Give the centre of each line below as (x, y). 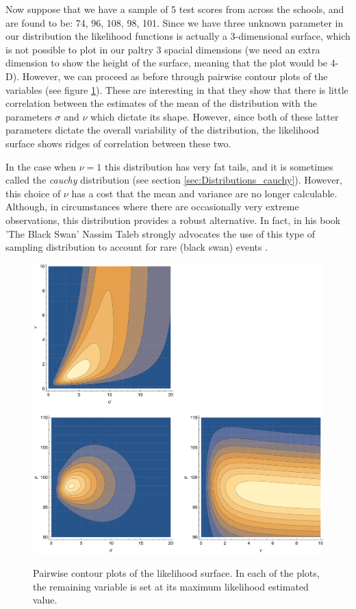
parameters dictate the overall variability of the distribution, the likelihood (163, 130)
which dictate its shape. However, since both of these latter (214, 116)
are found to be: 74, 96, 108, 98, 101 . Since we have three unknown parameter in (175, 22)
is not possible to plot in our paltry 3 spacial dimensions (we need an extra (163, 49)
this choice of (33, 193)
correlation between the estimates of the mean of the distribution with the (161, 103)
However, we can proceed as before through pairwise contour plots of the (175, 76)
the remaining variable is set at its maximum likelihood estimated (171, 586)
